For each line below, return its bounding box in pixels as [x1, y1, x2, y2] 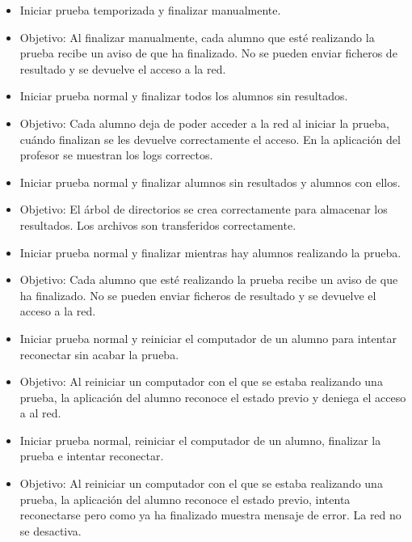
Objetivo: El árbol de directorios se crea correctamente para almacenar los [19, 201, 388, 218]
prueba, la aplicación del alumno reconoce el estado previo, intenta [19, 490, 351, 507]
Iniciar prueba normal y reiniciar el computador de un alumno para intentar [19, 329, 397, 346]
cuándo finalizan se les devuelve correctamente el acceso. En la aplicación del [19, 130, 401, 147]
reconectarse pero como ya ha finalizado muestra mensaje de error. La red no [19, 506, 401, 523]
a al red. [19, 404, 61, 421]
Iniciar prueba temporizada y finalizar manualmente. [19, 2, 281, 18]
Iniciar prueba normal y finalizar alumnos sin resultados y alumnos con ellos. [19, 173, 401, 190]
